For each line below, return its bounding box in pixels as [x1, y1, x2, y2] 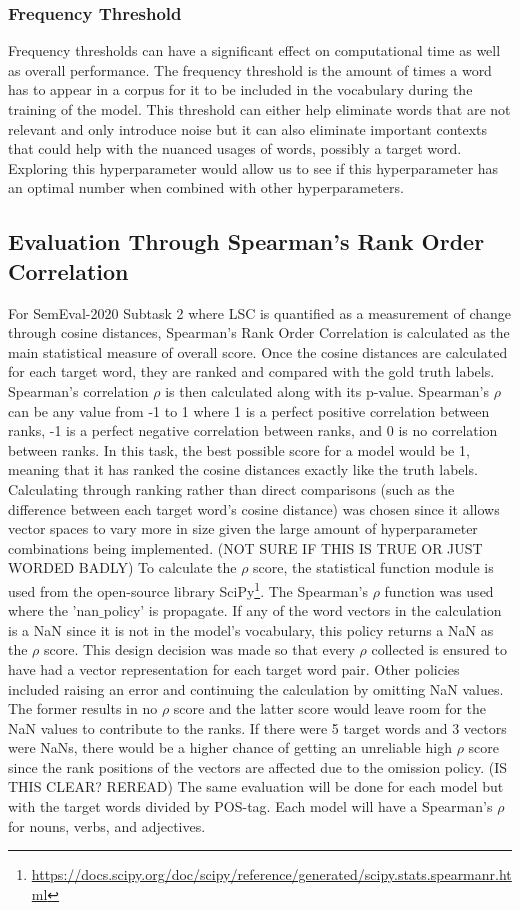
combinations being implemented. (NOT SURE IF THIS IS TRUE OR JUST [8, 537, 483, 558]
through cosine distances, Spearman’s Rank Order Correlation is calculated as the [8, 322, 510, 343]
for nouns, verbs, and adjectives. [8, 815, 206, 836]
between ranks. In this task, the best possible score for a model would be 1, [8, 439, 470, 460]
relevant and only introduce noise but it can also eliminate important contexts [8, 118, 488, 139]
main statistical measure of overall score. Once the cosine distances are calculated [8, 341, 508, 362]
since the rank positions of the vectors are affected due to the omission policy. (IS [8, 756, 508, 777]
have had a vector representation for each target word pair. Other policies [8, 658, 460, 679]
